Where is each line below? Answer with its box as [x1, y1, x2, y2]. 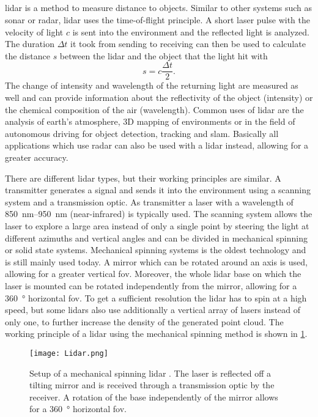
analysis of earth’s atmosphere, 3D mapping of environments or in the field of [5, 115, 295, 128]
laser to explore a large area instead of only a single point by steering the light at [5, 219, 309, 232]
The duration [5, 37, 54, 50]
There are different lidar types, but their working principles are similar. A [5, 171, 281, 184]
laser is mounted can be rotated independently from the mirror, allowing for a [5, 279, 297, 292]
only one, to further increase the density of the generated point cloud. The [5, 315, 284, 328]
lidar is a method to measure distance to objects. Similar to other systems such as [5, 1, 312, 14]
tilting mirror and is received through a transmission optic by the [29, 378, 275, 391]
